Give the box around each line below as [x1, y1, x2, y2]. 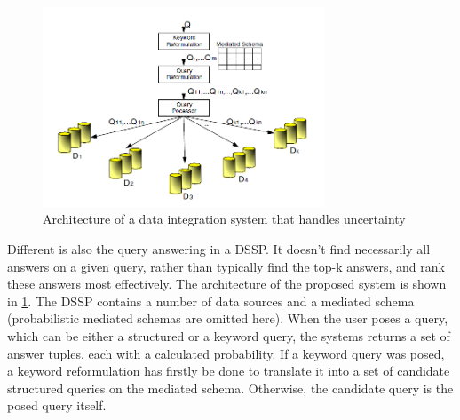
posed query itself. [7, 396, 107, 415]
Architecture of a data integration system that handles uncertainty [43, 210, 406, 228]
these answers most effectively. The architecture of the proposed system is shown [7, 274, 447, 293]
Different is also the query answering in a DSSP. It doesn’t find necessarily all [7, 239, 431, 258]
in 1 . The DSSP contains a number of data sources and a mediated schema [7, 291, 415, 310]
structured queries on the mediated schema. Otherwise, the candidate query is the [7, 378, 454, 397]
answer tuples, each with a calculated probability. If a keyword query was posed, [7, 344, 445, 362]
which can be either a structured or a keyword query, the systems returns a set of [7, 326, 450, 345]
